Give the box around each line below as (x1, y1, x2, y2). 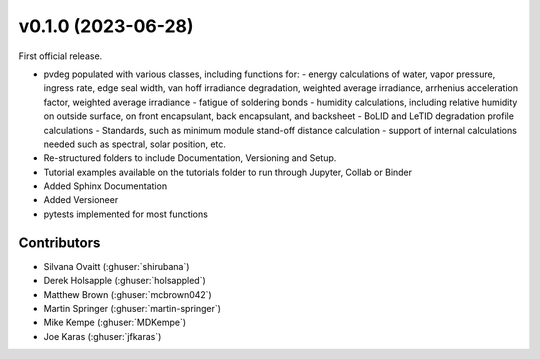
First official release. (18, 50, 103, 62)
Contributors (18, 234, 101, 251)
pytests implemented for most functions (43, 208, 209, 220)
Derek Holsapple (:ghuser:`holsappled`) (43, 275, 207, 287)
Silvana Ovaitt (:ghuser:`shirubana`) (43, 260, 190, 272)
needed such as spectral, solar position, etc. (43, 138, 227, 150)
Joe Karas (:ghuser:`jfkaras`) (43, 330, 162, 342)
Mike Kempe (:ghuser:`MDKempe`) (43, 316, 187, 329)
